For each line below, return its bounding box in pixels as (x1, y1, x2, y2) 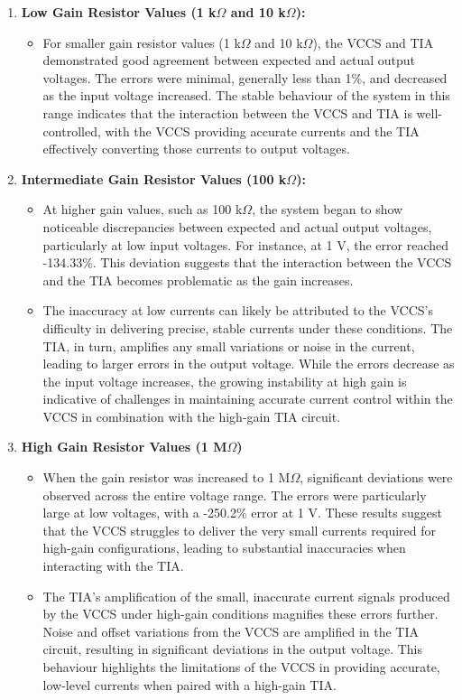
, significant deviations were (300, 468, 453, 487)
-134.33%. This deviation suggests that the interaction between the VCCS (42, 253, 452, 272)
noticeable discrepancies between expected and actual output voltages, (42, 217, 432, 236)
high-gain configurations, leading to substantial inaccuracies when (42, 538, 406, 557)
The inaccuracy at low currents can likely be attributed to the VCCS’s (42, 301, 433, 320)
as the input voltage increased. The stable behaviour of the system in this (42, 86, 450, 105)
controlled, (42, 121, 101, 140)
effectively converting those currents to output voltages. (42, 139, 350, 158)
